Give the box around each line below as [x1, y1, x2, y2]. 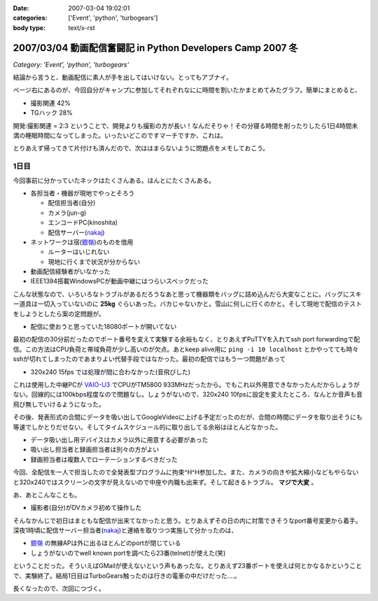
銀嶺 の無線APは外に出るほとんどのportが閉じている [30, 539, 181, 547]
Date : [13, 4, 29, 12]
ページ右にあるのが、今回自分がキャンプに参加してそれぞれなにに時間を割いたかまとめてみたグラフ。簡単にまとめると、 [13, 86, 362, 94]
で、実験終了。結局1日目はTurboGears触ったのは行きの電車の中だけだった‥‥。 [13, 571, 241, 580]
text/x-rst [68, 23, 95, 31]
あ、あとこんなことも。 [13, 490, 80, 499]
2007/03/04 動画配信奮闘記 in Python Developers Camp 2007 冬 [13, 42, 298, 54]
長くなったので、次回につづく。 [13, 584, 105, 593]
